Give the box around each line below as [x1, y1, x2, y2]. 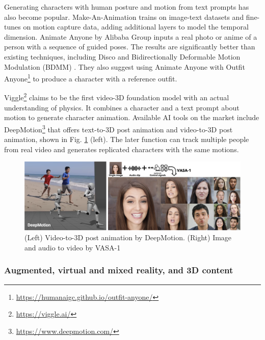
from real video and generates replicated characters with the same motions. [4, 144, 239, 154]
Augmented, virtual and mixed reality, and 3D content [4, 264, 233, 276]
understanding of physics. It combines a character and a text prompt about [4, 102, 240, 112]
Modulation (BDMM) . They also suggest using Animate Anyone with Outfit [4, 61, 245, 72]
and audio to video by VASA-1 [24, 242, 121, 252]
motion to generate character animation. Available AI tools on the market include [4, 112, 259, 123]
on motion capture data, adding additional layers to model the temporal [23, 21, 249, 32]
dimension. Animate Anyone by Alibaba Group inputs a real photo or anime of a [4, 31, 257, 42]
